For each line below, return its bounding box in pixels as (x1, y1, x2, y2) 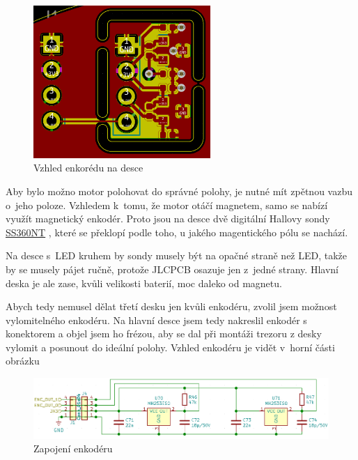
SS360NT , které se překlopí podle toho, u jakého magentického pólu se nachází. (6, 224, 348, 239)
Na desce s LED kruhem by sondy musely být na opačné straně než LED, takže (6, 248, 348, 263)
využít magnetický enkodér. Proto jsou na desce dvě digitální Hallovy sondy (6, 211, 330, 226)
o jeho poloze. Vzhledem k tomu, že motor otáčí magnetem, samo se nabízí (6, 197, 328, 212)
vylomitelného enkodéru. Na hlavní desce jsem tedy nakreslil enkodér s (6, 312, 307, 327)
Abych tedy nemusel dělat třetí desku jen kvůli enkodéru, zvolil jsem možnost (6, 299, 337, 314)
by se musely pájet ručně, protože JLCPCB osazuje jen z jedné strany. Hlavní (6, 261, 338, 276)
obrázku (6, 353, 40, 368)
